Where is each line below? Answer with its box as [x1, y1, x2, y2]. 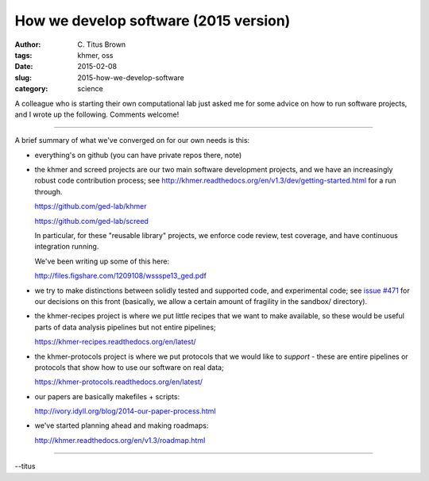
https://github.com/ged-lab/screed [34, 216, 149, 225]
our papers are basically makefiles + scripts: [34, 391, 180, 401]
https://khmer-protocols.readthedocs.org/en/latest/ [34, 377, 203, 387]
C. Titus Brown [77, 40, 126, 49]
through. [34, 187, 63, 196]
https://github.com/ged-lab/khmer [34, 202, 147, 211]
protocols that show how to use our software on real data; [34, 362, 224, 372]
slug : [14, 72, 32, 83]
